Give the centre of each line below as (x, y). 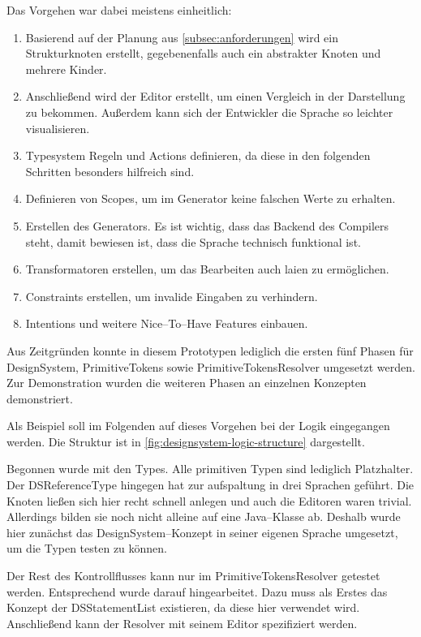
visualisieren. (58, 128)
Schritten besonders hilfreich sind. (110, 171)
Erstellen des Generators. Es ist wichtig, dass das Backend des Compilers (207, 225)
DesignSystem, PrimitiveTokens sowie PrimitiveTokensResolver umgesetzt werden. (211, 366)
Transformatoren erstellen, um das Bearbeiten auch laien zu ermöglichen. (207, 269)
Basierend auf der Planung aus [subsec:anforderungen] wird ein (182, 37)
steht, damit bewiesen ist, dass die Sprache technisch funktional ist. (193, 241)
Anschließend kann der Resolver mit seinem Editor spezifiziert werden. (182, 623)
